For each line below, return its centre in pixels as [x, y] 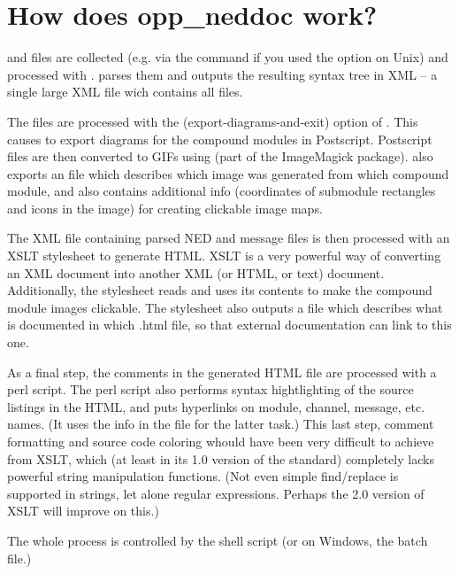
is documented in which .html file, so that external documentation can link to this [229, 325]
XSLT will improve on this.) [83, 511]
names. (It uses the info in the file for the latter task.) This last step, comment [221, 424]
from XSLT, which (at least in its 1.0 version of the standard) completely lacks [221, 458]
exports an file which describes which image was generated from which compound [228, 173]
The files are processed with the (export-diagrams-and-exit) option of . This [213, 121]
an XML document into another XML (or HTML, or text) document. [196, 272]
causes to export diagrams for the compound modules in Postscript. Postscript [220, 139]
